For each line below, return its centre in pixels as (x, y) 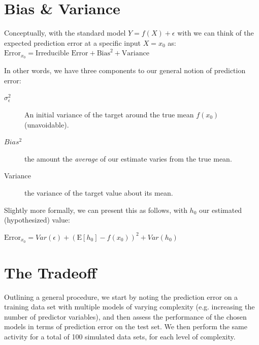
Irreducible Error (62, 54)
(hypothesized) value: (37, 220)
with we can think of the (216, 33)
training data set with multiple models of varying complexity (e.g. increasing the (129, 307)
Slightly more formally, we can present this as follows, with (96, 210)
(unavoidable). (47, 124)
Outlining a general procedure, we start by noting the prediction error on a (121, 296)
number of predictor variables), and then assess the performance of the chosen (125, 316)
